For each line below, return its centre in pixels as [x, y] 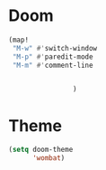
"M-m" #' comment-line [53, 65]
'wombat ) [49, 158]
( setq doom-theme [41, 150]
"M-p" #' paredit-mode [53, 57]
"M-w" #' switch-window [55, 48]
